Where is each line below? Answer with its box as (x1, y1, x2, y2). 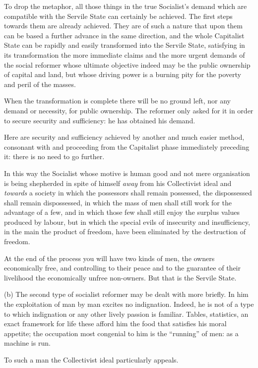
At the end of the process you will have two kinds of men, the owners (4, 253, 215, 263)
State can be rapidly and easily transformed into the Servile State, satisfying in (4, 40, 245, 50)
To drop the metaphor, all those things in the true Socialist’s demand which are (4, 1, 247, 11)
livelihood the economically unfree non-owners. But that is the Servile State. (4, 272, 237, 282)
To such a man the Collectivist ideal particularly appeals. (4, 355, 179, 365)
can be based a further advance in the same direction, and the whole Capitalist (4, 30, 245, 40)
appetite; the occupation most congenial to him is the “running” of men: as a (4, 328, 239, 338)
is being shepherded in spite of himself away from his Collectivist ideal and (4, 178, 232, 188)
